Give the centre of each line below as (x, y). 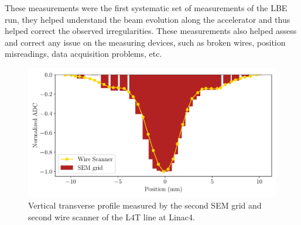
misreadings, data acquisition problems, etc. (83, 54)
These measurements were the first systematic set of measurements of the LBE (146, 8)
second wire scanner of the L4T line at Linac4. (112, 217)
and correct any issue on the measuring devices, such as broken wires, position (145, 42)
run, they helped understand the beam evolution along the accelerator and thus (148, 19)
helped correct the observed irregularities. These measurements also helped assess (151, 31)
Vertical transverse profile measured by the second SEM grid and (145, 205)
